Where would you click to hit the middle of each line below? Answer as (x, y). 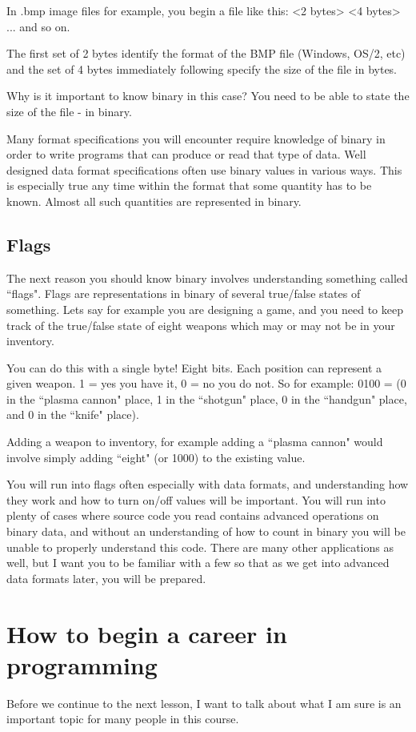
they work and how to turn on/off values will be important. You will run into (196, 499)
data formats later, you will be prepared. (106, 578)
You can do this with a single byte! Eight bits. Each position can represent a (194, 367)
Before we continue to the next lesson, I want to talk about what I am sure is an (204, 703)
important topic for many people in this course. (123, 719)
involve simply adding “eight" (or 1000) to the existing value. (156, 457)
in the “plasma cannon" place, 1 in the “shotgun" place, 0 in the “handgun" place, (207, 398)
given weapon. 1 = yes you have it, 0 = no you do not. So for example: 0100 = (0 (206, 383)
